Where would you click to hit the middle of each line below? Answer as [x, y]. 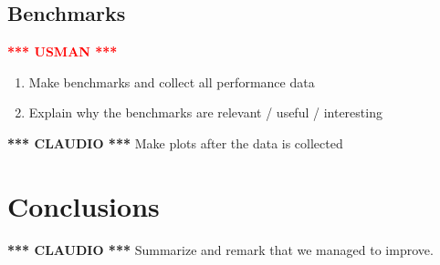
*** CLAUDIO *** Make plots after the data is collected [175, 143]
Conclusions [84, 205]
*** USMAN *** [63, 51]
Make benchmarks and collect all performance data [172, 82]
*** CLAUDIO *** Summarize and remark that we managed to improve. [220, 249]
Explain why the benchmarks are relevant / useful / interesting [205, 112]
